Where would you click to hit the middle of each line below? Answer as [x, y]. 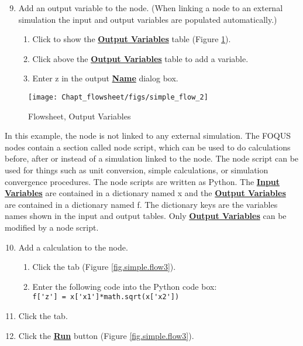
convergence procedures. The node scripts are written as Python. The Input [142, 181]
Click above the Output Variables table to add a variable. [140, 58]
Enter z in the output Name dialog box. [105, 78]
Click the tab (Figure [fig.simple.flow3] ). [104, 267]
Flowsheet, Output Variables [80, 116]
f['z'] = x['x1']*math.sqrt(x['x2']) [106, 297]
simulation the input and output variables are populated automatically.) [148, 19]
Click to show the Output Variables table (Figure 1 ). [132, 39]
